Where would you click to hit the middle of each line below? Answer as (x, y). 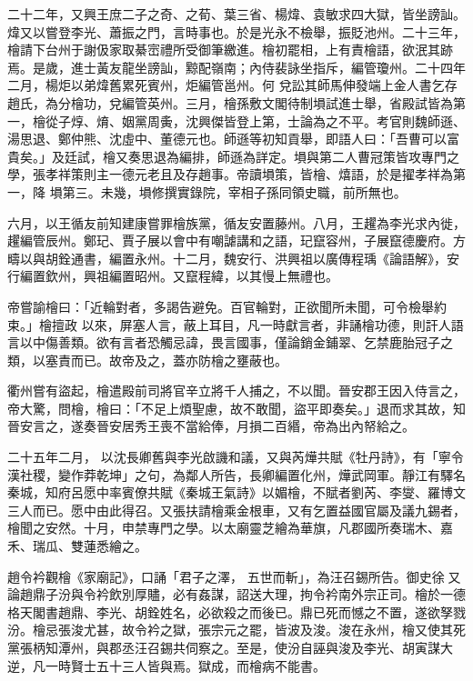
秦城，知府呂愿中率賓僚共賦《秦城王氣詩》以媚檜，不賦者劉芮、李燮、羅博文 (236, 492)
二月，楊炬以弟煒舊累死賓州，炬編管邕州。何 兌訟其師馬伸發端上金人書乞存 (232, 85)
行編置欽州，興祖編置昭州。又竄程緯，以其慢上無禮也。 (173, 276)
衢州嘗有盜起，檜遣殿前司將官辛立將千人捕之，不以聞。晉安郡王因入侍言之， (236, 391)
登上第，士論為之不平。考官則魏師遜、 (351, 120)
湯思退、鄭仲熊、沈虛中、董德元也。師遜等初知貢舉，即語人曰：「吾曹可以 (227, 139)
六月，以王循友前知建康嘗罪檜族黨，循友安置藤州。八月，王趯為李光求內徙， (236, 222)
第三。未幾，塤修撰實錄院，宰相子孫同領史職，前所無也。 (234, 191)
